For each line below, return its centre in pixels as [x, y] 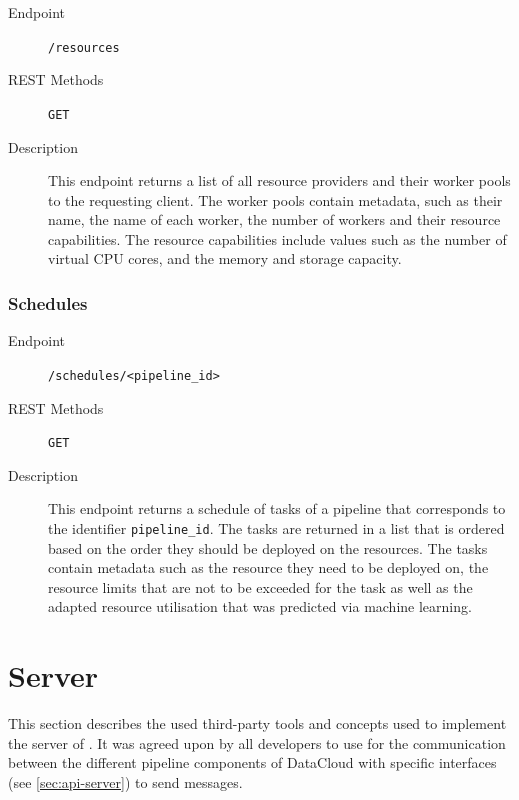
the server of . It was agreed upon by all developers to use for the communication [257, 742]
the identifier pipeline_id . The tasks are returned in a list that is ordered [276, 527]
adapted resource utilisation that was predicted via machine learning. [260, 606]
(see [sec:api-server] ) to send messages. [125, 781]
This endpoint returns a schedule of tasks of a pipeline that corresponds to [277, 508]
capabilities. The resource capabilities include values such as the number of [277, 238]
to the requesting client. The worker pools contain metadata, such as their [275, 199]
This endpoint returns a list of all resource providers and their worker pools [279, 180]
